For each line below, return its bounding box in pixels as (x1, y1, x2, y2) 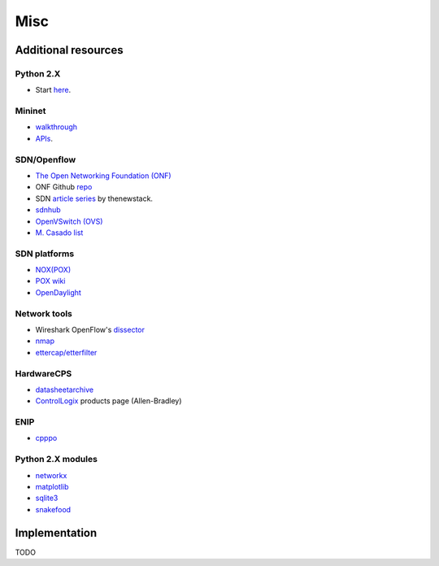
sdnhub (35, 205, 61, 215)
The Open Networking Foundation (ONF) (35, 171, 172, 181)
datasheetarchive (35, 385, 93, 394)
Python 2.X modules (15, 454, 98, 465)
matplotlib (35, 481, 69, 491)
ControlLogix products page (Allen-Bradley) (35, 396, 182, 406)
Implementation (15, 525, 98, 540)
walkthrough (35, 122, 77, 132)
